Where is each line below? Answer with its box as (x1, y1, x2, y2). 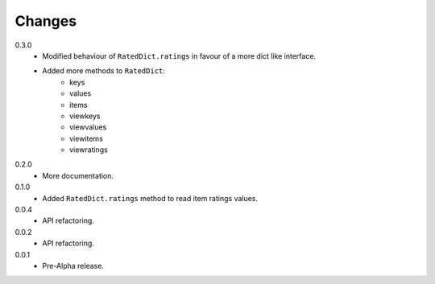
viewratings (69, 145, 108, 154)
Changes (14, 12, 77, 30)
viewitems (69, 134, 104, 143)
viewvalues (69, 122, 107, 132)
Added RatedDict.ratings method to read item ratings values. (42, 193, 258, 203)
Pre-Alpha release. (42, 261, 105, 270)
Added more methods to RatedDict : (42, 66, 165, 76)
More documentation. (42, 171, 114, 180)
